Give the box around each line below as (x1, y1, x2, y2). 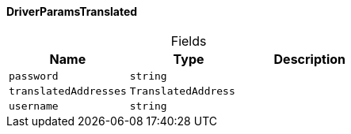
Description (273, 50, 345, 67)
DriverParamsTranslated (6, 5, 138, 18)
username (9, 99, 59, 112)
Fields (170, 32, 207, 49)
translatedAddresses (9, 84, 127, 97)
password (9, 69, 59, 82)
